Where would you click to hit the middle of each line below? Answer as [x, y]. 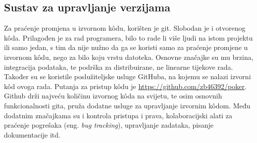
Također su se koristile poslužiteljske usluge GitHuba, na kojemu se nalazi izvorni [128, 76]
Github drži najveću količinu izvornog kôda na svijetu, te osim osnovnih [113, 96]
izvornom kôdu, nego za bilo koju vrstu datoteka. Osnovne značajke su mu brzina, [129, 57]
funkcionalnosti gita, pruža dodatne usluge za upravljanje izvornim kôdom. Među [127, 105]
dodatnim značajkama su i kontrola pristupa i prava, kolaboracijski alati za [118, 115]
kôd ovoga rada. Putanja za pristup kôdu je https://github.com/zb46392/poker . [125, 86]
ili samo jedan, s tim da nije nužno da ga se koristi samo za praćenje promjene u [126, 47]
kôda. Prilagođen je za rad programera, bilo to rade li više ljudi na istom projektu [128, 37]
